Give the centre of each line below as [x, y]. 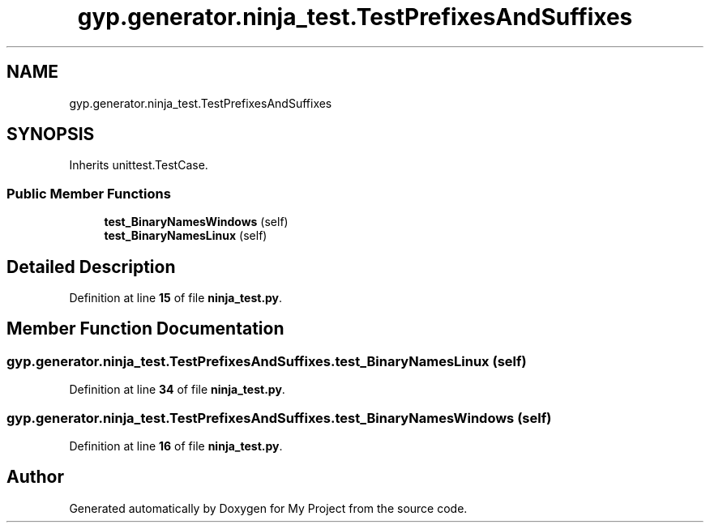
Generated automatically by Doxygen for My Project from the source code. [268, 508]
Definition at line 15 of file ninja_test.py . [176, 298]
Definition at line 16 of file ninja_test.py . [176, 446]
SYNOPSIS [51, 134]
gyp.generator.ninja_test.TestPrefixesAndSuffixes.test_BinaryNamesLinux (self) [267, 361]
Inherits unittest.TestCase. [139, 165]
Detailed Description [91, 267]
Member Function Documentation [145, 329]
